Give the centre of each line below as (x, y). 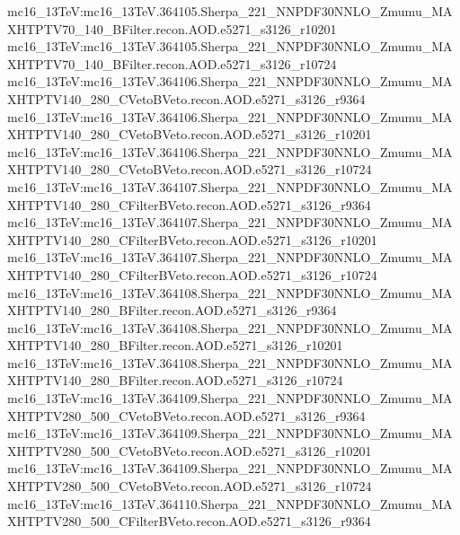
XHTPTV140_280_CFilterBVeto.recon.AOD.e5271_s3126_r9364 (189, 204)
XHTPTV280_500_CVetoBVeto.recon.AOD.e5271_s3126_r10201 (190, 450)
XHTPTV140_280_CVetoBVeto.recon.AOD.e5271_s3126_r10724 (190, 169)
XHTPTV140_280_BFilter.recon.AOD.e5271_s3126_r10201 (175, 345)
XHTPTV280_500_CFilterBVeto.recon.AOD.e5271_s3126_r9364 (189, 521)
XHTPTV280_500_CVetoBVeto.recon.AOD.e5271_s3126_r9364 (186, 415)
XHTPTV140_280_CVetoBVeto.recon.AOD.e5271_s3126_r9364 (186, 98)
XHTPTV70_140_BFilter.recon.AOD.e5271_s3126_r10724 (172, 63)
